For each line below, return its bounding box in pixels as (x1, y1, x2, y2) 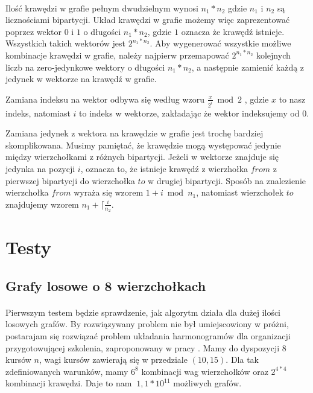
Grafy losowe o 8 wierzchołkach (5, 276, 206, 295)
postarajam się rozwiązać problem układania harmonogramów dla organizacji (5, 329, 291, 342)
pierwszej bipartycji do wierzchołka (5, 174, 135, 187)
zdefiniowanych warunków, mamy (5, 365, 128, 377)
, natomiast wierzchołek (196, 186, 284, 199)
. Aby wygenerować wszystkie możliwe (150, 37, 291, 50)
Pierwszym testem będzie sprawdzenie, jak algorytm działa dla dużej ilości (5, 305, 281, 318)
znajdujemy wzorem (5, 197, 79, 210)
